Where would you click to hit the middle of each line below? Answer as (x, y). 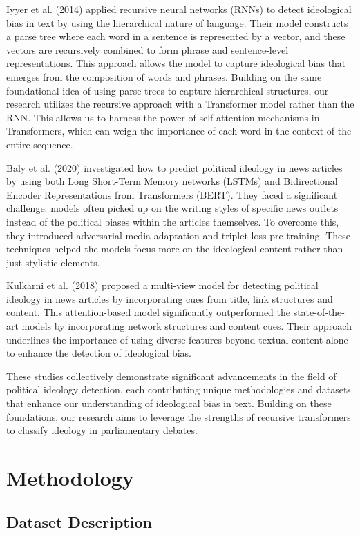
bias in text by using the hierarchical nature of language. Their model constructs (177, 22)
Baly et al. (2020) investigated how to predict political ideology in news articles (174, 167)
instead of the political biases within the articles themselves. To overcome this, (173, 221)
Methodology (70, 477)
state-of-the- (319, 312)
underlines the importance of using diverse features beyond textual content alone (177, 339)
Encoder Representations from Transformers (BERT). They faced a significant (172, 194)
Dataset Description (79, 521)
